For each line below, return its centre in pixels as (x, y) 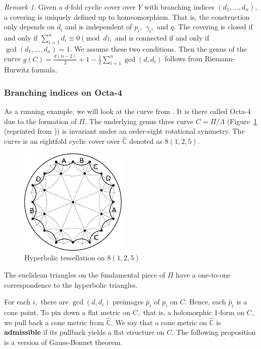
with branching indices (179, 7)
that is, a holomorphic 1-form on (194, 312)
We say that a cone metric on (161, 322)
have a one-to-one (203, 275)
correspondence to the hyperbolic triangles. (71, 284)
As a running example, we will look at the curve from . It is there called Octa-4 (127, 111)
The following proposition (216, 332)
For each (17, 302)
